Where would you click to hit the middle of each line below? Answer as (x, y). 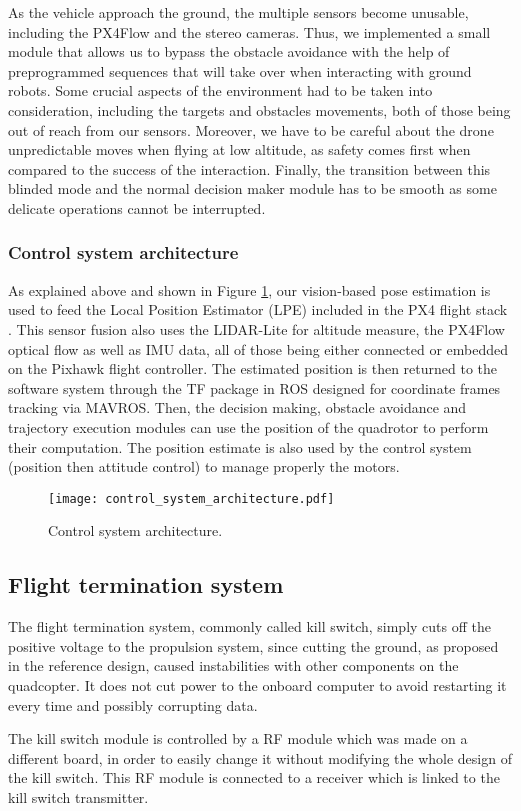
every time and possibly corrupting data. (133, 704)
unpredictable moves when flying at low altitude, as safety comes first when (239, 149)
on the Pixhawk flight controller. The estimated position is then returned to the (253, 368)
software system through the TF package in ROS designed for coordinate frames (254, 387)
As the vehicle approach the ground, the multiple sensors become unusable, (238, 12)
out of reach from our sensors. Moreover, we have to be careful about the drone (251, 129)
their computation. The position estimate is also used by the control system (240, 446)
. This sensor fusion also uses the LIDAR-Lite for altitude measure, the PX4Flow (256, 328)
